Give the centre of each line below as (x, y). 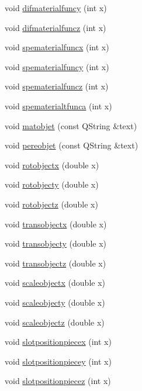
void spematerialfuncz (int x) (57, 86)
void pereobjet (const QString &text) (72, 145)
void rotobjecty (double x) (52, 184)
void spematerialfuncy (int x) (57, 66)
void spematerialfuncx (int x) (57, 47)
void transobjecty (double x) (56, 243)
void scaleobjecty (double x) (55, 302)
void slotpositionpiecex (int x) (58, 342)
